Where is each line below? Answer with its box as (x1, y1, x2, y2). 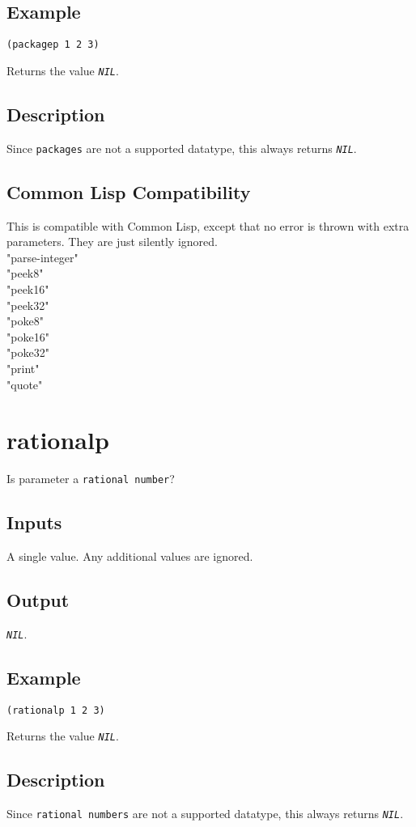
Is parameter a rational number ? (6, 470, 175, 487)
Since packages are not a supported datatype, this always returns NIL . (6, 139, 357, 156)
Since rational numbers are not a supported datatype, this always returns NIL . (6, 805, 404, 822)
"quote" (6, 375, 43, 392)
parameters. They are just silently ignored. (6, 233, 218, 250)
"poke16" (6, 328, 49, 345)
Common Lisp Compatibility (6, 179, 251, 204)
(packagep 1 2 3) (6, 39, 100, 51)
